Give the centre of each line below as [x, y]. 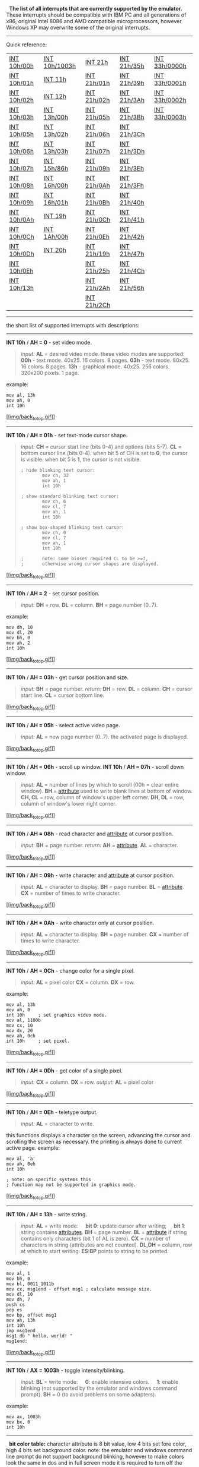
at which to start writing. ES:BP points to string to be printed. [94, 1251]
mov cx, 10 [20, 1026]
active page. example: [33, 1148]
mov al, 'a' [21, 1159]
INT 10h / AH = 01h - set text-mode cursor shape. [67, 435]
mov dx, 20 [20, 1031]
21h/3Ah [132, 100]
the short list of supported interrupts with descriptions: [73, 325]
